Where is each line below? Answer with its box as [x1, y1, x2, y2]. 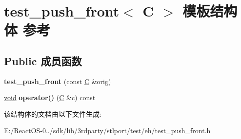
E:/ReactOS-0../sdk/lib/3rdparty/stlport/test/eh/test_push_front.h [4, 125, 211, 135]
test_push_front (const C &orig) [4, 76, 111, 86]
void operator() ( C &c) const [4, 92, 96, 103]
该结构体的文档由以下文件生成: [4, 108, 101, 119]
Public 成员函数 [4, 53, 82, 68]
